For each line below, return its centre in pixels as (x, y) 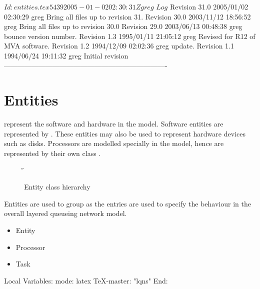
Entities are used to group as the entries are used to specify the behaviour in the (127, 203)
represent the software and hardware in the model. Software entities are (114, 124)
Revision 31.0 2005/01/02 (209, 6)
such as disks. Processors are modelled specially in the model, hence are (114, 143)
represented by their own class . (52, 153)
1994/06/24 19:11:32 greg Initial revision (66, 55)
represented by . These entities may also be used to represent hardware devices (125, 133)
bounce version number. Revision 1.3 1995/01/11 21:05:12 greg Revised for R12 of (130, 36)
